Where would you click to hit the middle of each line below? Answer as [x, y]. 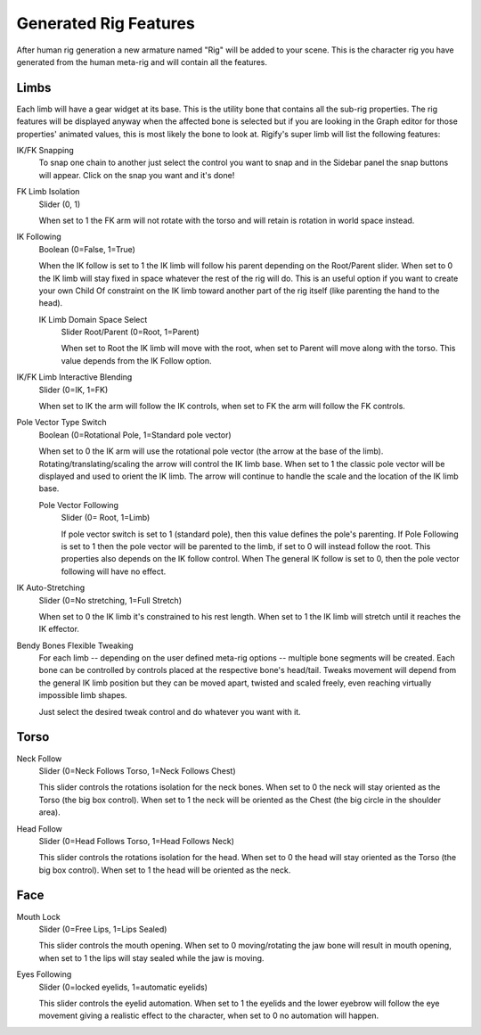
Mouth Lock [39, 916]
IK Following [39, 237]
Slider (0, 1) [60, 204]
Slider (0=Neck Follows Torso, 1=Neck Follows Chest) [137, 770]
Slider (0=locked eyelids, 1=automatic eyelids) [123, 987]
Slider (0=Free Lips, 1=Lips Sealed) [103, 929]
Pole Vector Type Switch [61, 423]
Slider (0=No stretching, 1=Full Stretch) [110, 600]
